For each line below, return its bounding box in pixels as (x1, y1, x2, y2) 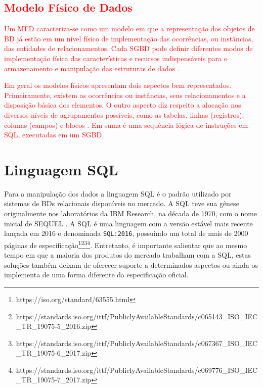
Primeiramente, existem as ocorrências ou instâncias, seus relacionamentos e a (4, 89, 246, 100)
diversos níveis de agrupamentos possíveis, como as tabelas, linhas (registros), (4, 109, 244, 120)
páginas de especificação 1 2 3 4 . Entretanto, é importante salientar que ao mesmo (4, 238, 247, 250)
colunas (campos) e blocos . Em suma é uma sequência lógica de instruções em (4, 119, 248, 130)
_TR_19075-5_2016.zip (16, 321, 92, 331)
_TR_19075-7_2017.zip (16, 374, 92, 385)
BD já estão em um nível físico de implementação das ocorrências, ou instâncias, (4, 33, 253, 43)
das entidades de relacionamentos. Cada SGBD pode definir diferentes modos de (4, 43, 253, 54)
